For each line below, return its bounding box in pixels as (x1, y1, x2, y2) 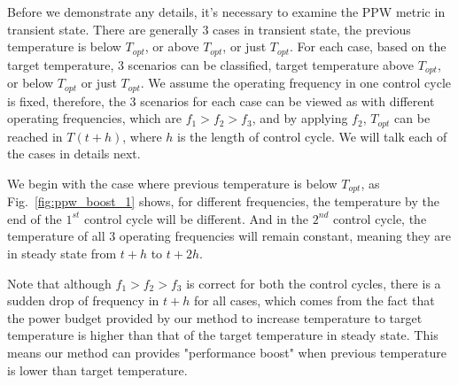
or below (7, 73, 54, 92)
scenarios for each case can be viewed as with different (140, 91, 435, 110)
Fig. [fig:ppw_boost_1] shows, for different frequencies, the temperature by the (7, 192, 440, 211)
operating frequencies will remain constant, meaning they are (119, 227, 451, 245)
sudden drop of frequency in (7, 291, 159, 310)
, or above (144, 37, 199, 56)
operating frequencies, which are (7, 109, 182, 127)
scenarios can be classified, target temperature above (128, 55, 415, 73)
